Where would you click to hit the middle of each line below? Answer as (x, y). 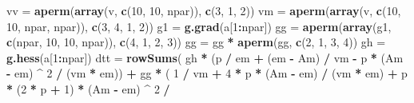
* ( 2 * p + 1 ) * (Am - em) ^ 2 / (88, 88)
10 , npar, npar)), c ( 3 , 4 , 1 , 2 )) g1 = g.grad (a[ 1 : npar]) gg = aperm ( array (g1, (199, 26)
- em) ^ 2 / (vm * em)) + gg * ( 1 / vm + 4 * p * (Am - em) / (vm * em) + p (207, 73)
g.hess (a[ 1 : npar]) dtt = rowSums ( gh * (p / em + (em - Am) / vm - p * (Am (205, 57)
